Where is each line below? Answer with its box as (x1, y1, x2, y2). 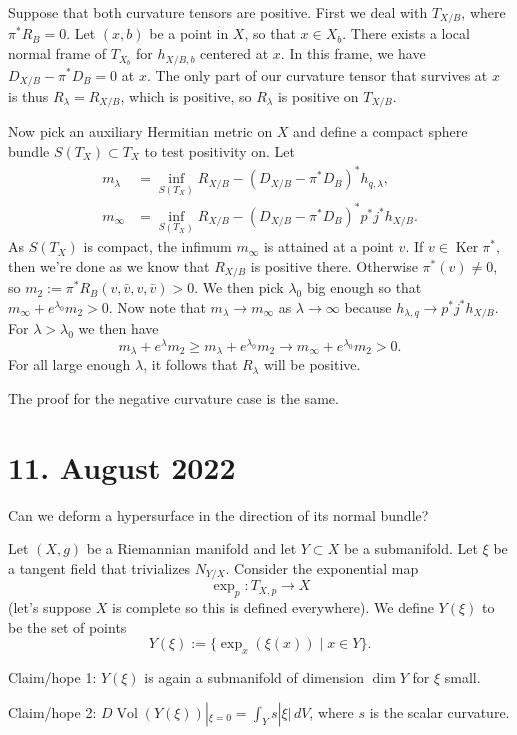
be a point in (149, 23, 229, 44)
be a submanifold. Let (343, 538, 478, 559)
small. (444, 667, 481, 688)
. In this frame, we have (280, 43, 426, 64)
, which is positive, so (120, 85, 252, 106)
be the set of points (8, 616, 127, 637)
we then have (78, 318, 159, 339)
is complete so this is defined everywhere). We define (111, 597, 434, 618)
